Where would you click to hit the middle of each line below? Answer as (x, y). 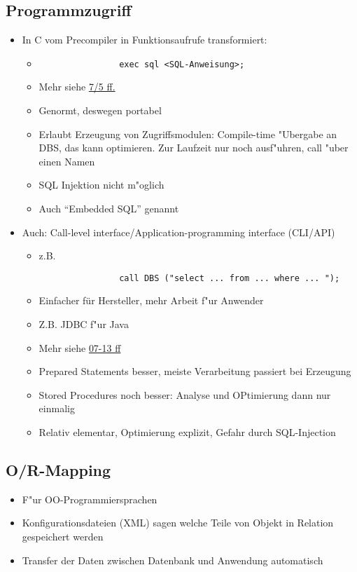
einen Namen (67, 161)
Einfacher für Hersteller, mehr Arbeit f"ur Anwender (151, 300)
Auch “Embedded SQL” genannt (109, 209)
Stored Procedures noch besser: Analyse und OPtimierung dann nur (185, 394)
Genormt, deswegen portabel (100, 110)
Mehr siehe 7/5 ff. (77, 87)
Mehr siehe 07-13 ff (80, 347)
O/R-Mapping (58, 470)
